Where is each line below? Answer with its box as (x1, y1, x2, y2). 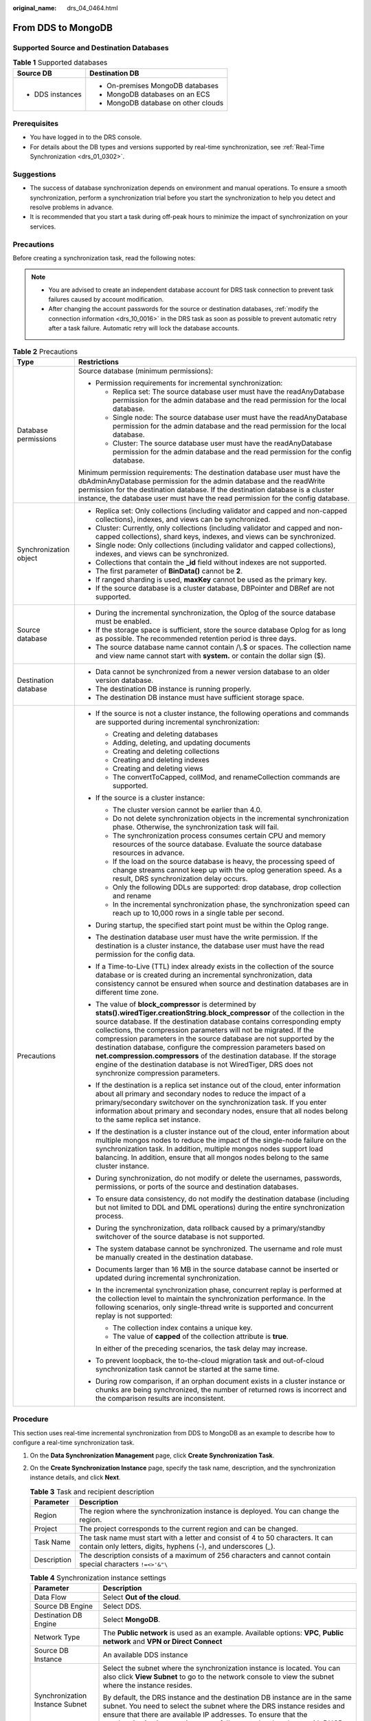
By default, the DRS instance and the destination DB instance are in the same (102, 1693, 352, 1702)
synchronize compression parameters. (95, 1068, 220, 1078)
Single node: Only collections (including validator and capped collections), (95, 540, 336, 550)
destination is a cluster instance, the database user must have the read (95, 941, 325, 951)
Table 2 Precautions (12, 346, 78, 356)
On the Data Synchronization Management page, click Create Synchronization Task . (30, 1451, 275, 1459)
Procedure (12, 1415, 49, 1424)
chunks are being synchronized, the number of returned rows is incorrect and (95, 1385, 347, 1395)
